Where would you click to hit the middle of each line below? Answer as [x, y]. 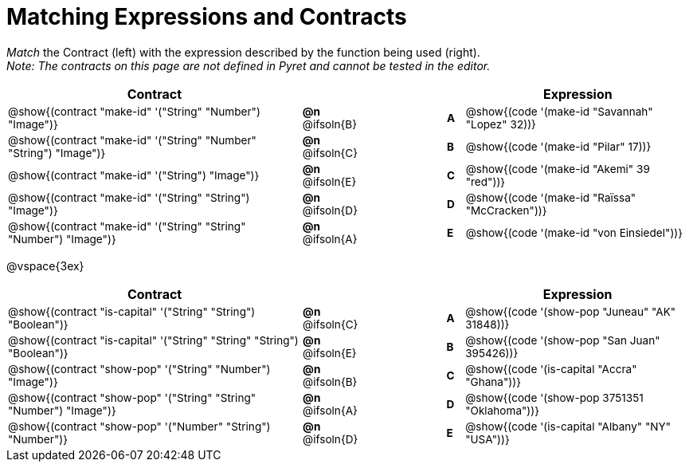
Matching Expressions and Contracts [207, 17]
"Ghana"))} [493, 381]
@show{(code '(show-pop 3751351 [554, 397]
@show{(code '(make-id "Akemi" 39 [558, 169]
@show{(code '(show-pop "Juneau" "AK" [571, 311]
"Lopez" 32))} [501, 124]
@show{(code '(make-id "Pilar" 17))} [558, 146]
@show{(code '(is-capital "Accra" [551, 369]
